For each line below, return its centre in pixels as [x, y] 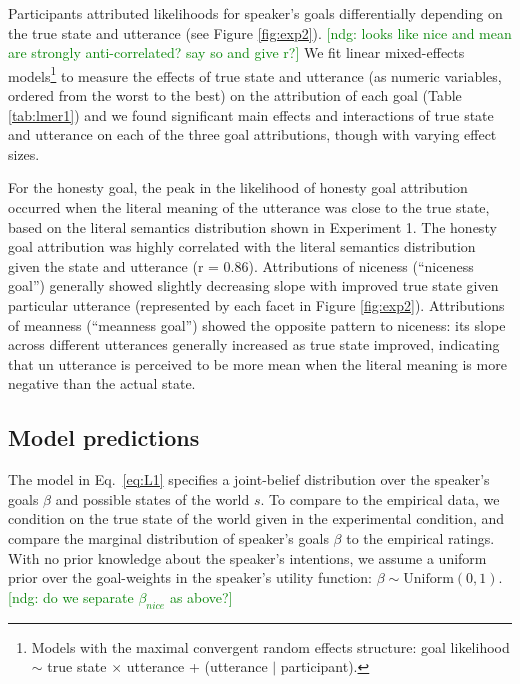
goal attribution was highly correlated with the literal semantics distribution [242, 246]
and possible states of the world [152, 498]
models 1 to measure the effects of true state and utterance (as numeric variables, [255, 74]
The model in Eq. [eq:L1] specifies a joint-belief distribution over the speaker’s [249, 479]
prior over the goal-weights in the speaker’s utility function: [190, 577]
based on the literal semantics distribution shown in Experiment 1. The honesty [252, 226]
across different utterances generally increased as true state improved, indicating [254, 344]
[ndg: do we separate [71, 596]
